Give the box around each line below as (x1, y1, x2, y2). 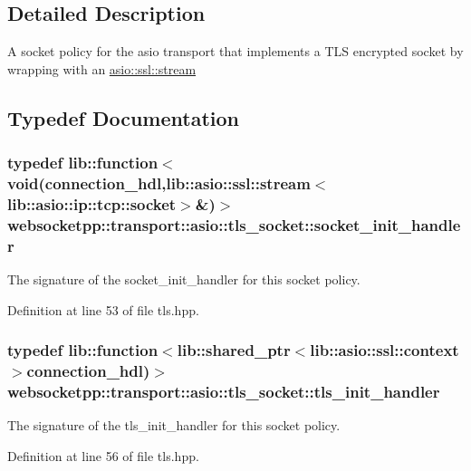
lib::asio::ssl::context (310, 339, 459, 361)
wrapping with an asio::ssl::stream (7, 59, 197, 78)
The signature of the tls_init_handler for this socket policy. (7, 416, 341, 435)
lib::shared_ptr (177, 339, 291, 361)
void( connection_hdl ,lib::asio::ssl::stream (7, 172, 311, 195)
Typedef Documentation (7, 103, 239, 131)
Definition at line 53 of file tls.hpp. (7, 300, 199, 319)
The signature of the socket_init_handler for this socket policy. (7, 270, 360, 289)
